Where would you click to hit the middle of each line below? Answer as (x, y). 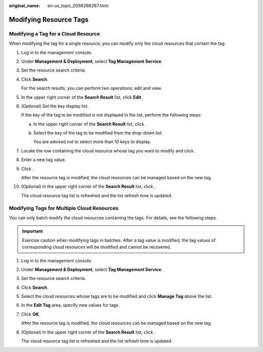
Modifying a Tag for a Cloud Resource (55, 34)
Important (33, 231)
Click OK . (31, 314)
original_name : (25, 6)
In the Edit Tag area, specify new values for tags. (70, 305)
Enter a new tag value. (44, 160)
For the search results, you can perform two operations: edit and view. (92, 88)
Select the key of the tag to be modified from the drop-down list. (98, 133)
